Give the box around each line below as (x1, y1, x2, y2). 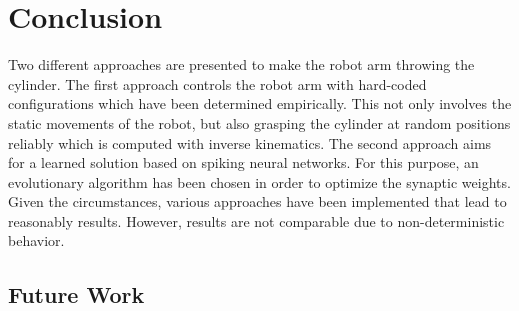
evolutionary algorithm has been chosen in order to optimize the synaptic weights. (8, 171, 511, 192)
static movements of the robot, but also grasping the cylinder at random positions (8, 112, 511, 133)
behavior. (8, 230, 65, 251)
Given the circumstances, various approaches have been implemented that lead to (8, 191, 507, 212)
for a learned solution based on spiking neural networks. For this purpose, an (8, 152, 479, 173)
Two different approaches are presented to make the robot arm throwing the (8, 54, 475, 75)
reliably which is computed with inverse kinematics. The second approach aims (8, 132, 492, 153)
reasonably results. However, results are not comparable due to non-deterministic (8, 210, 505, 231)
